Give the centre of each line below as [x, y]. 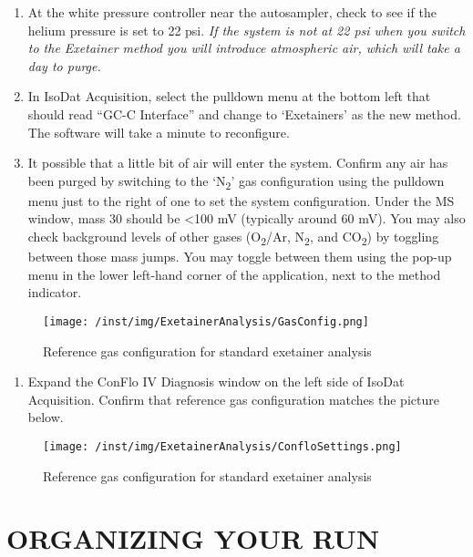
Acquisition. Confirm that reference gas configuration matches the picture [233, 399]
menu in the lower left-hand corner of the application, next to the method [234, 274]
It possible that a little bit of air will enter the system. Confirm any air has [238, 163]
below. [46, 417]
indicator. [55, 292]
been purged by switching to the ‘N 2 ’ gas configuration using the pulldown [236, 181]
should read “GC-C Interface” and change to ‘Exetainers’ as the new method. [244, 113]
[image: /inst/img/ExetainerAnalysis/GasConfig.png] [206, 321]
